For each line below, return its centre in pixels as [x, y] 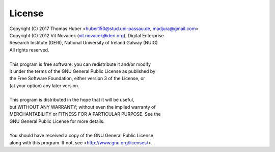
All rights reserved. [29, 50]
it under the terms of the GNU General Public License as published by [82, 71]
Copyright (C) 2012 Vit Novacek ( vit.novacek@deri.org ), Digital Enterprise [87, 35]
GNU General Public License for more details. [57, 121]
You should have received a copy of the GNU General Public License [81, 136]
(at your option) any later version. [44, 85]
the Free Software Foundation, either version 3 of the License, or [77, 79]
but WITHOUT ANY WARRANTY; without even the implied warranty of [82, 107]
